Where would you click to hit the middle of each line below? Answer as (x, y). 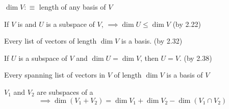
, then (149, 58)
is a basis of (185, 75)
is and (27, 24)
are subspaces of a (65, 92)
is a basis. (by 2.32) (152, 41)
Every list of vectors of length (50, 41)
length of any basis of (72, 7)
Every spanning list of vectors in (55, 75)
